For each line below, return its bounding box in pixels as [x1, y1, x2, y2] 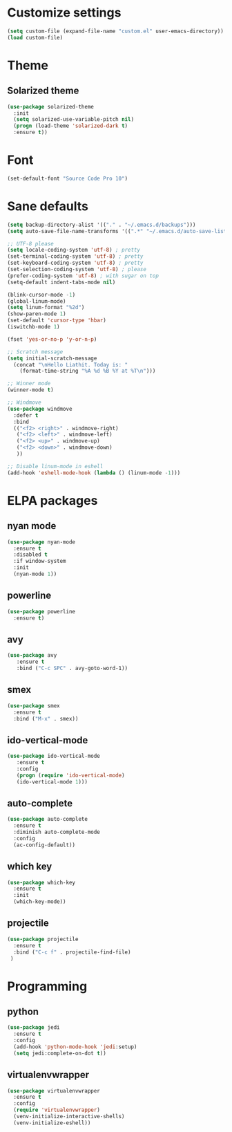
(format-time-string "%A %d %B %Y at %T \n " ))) [19, 368, 156, 375]
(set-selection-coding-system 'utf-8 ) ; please [7, 266, 147, 273]
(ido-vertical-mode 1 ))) [16, 778, 88, 786]
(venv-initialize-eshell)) [13, 1119, 91, 1126]
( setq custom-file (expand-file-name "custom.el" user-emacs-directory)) [7, 28, 224, 35]
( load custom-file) [7, 34, 64, 41]
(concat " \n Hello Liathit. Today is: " [13, 361, 128, 368]
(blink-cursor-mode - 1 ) [7, 291, 76, 298]
